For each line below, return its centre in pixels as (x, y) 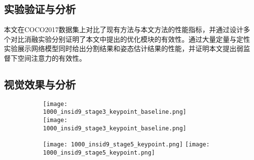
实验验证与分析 (40, 9)
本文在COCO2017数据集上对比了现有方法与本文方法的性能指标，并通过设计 (124, 29)
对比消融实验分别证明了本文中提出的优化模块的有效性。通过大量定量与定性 (130, 39)
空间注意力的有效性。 (52, 58)
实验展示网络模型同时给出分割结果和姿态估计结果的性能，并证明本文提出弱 (124, 48)
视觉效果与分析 (40, 84)
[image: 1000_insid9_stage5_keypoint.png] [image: (127, 145)
